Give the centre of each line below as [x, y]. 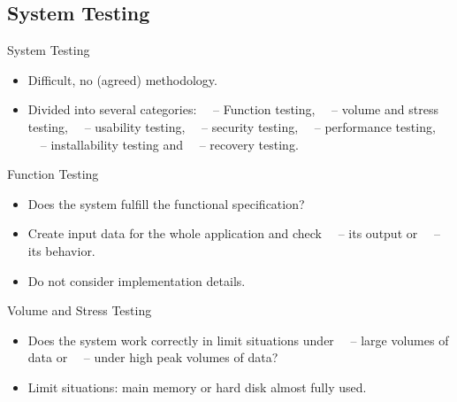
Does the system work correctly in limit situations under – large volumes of [238, 340]
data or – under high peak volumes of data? [153, 357]
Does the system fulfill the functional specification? [166, 203]
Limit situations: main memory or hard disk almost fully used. [197, 387]
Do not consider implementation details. [137, 280]
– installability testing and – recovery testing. [169, 144]
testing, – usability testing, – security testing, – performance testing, [232, 126]
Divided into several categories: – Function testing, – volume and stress [233, 109]
